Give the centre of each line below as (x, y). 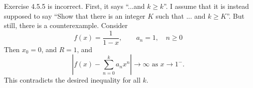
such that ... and (181, 15)
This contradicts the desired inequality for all (72, 80)
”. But (235, 15)
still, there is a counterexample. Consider (66, 25)
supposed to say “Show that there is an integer (75, 15)
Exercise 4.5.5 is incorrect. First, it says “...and (74, 6)
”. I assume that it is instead (206, 6)
